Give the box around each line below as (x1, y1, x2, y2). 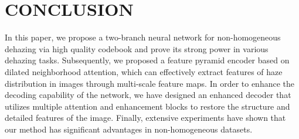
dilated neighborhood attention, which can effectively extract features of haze (5, 65, 283, 77)
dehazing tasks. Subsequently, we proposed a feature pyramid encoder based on (5, 54, 290, 66)
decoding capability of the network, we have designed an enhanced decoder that (5, 89, 291, 101)
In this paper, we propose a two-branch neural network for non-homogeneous (5, 31, 281, 43)
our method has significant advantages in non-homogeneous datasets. (5, 123, 253, 135)
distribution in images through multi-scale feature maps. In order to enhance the (5, 77, 295, 89)
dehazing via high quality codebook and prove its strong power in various (5, 42, 269, 55)
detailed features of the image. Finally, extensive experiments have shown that (5, 111, 286, 124)
